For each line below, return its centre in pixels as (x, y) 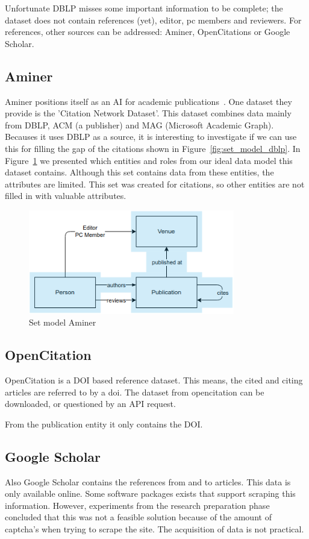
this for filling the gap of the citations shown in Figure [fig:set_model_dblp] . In (153, 148)
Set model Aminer (63, 322)
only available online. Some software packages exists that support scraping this (150, 493)
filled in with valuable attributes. (66, 196)
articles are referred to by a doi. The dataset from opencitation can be (135, 392)
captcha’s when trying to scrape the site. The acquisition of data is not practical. (154, 529)
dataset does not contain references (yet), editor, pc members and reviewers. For (153, 20)
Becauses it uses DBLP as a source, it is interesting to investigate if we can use (151, 137)
